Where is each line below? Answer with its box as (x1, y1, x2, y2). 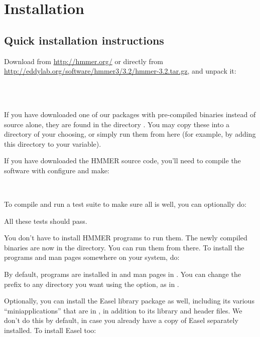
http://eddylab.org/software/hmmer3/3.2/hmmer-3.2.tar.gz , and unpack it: (4, 66, 236, 76)
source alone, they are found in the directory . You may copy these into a (4, 119, 230, 129)
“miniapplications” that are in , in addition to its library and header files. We (4, 305, 242, 315)
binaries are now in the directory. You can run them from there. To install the (4, 242, 244, 252)
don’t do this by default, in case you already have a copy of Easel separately (4, 315, 238, 325)
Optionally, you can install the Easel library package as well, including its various (4, 295, 254, 306)
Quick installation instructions (4, 32, 164, 48)
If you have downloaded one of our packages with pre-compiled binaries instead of (4, 109, 256, 119)
